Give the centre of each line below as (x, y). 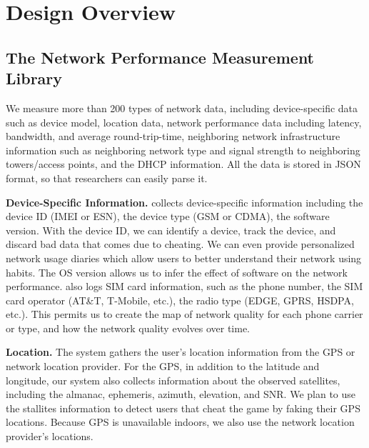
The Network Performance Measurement (160, 57)
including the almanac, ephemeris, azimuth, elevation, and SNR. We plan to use (181, 394)
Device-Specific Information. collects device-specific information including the (184, 202)
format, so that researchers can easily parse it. (107, 178)
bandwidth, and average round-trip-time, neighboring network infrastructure (173, 136)
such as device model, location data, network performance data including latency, (184, 122)
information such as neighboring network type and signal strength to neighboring (183, 150)
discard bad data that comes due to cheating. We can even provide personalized (180, 244)
